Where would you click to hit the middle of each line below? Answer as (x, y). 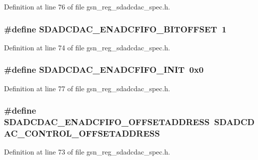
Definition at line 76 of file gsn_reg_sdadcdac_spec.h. (87, 6)
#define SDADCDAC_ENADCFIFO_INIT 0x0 (104, 70)
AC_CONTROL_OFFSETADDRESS (82, 133)
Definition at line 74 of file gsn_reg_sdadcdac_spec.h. (87, 47)
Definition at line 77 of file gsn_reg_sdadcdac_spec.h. (87, 88)
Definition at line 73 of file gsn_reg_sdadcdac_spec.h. (87, 152)
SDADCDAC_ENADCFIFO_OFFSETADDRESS (107, 122)
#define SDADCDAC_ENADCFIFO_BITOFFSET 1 (115, 29)
